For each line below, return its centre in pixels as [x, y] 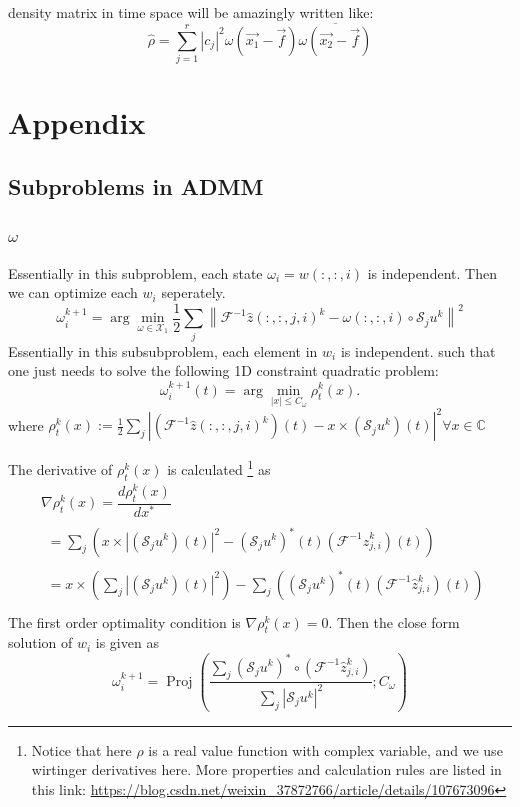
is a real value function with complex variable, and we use [325, 749]
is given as [127, 642]
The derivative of [60, 468]
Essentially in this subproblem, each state [135, 272]
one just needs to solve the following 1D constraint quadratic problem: [223, 370]
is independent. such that [418, 350]
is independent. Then [432, 272]
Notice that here [81, 749]
